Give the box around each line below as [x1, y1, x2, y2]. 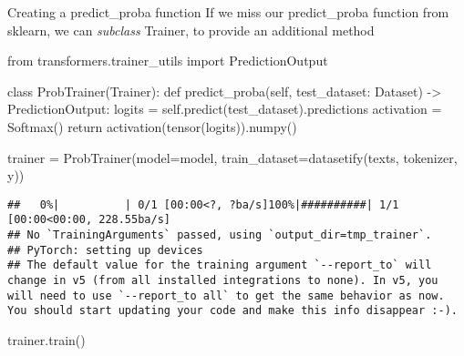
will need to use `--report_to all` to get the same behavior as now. [7, 289, 445, 302]
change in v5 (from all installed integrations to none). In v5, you [7, 274, 438, 288]
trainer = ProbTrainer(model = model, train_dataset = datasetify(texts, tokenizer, [7, 147, 458, 167]
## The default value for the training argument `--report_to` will [7, 259, 432, 272]
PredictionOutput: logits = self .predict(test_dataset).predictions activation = [7, 99, 442, 118]
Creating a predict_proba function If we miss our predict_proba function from [7, 3, 449, 21]
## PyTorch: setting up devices [7, 243, 203, 257]
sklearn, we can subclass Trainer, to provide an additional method [7, 20, 375, 39]
